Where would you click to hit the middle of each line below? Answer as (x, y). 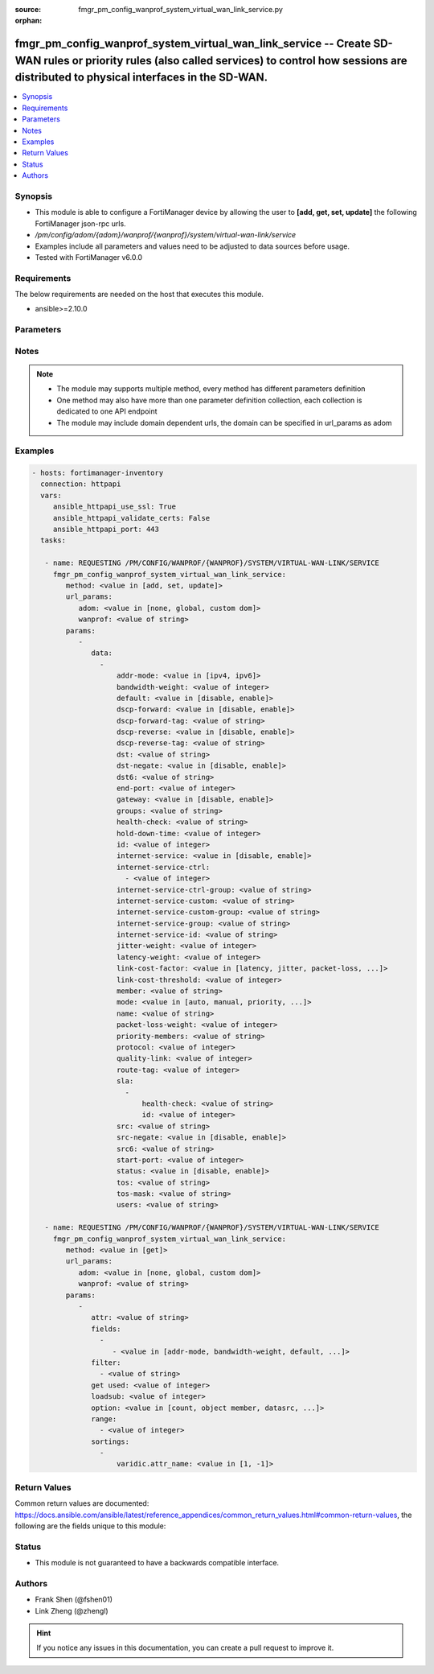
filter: (106, 1363)
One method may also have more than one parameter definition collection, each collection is (209, 400)
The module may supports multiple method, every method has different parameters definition (211, 389)
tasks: (53, 540)
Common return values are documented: (82, 1503)
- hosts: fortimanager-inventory (98, 473)
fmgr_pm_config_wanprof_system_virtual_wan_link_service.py (180, 9)
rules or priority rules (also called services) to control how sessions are (225, 60)
